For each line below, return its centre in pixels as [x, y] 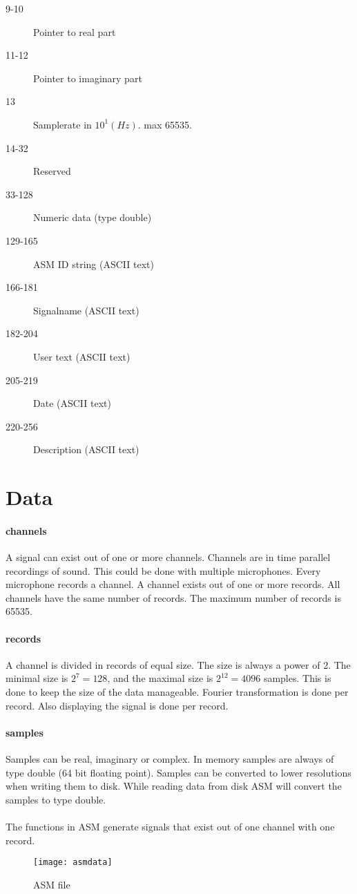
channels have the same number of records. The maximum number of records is [173, 597]
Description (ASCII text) [86, 449]
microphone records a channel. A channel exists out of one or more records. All [173, 584]
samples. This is [297, 678]
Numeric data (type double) [93, 217]
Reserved [52, 171]
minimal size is [37, 678]
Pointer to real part [75, 31]
